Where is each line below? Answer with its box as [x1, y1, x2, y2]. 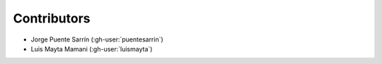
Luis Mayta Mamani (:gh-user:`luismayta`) [30, 44, 153, 53]
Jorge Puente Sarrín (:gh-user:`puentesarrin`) [30, 35, 164, 44]
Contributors [13, 11, 91, 26]
